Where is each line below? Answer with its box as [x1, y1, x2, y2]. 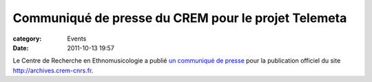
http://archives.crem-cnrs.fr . [12, 66, 94, 74]
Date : [12, 43, 29, 52]
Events [67, 34, 87, 43]
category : [12, 34, 42, 43]
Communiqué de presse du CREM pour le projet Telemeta [12, 10, 347, 25]
